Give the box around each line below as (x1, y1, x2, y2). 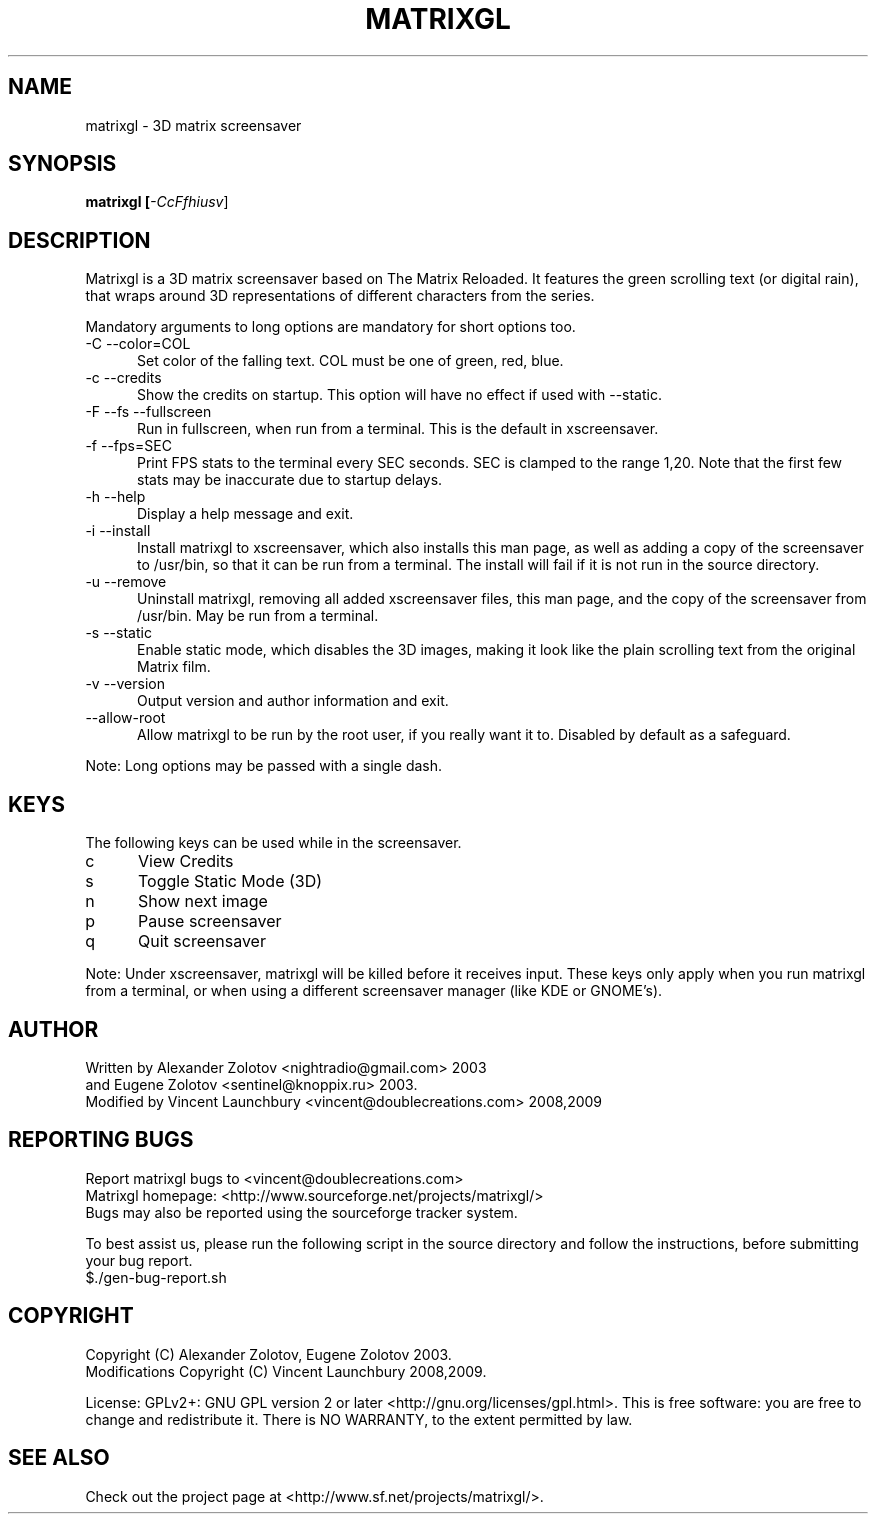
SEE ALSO (8, 1445, 110, 1471)
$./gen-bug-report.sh (85, 1268, 227, 1286)
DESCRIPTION (8, 227, 151, 253)
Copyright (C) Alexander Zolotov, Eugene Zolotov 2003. (85, 1345, 452, 1363)
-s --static (85, 624, 152, 642)
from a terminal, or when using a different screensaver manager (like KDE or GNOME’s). (85, 982, 663, 1000)
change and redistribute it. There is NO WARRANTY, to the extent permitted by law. (85, 1410, 633, 1428)
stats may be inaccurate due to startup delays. (137, 471, 443, 489)
